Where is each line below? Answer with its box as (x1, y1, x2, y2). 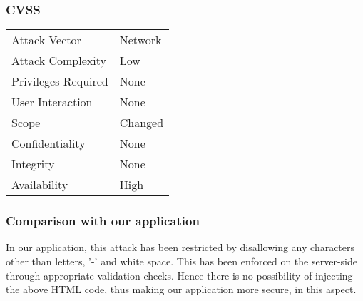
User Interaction (11, 93, 93, 111)
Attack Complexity (11, 52, 106, 69)
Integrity (11, 155, 55, 173)
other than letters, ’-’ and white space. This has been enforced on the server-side (6, 254, 357, 269)
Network (119, 31, 162, 49)
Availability (11, 176, 68, 193)
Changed (119, 114, 164, 131)
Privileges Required (11, 73, 108, 90)
